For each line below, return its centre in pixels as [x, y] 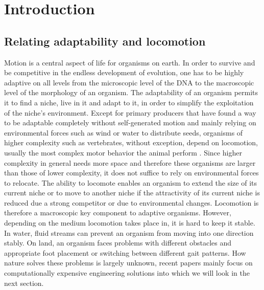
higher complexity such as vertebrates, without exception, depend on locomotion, [131, 142]
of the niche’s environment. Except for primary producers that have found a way [130, 112]
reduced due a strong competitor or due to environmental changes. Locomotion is [131, 202]
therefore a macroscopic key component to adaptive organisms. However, [118, 213]
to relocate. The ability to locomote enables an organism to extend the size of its [130, 182]
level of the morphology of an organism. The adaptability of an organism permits [131, 92]
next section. [24, 283]
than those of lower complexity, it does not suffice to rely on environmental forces [131, 173]
